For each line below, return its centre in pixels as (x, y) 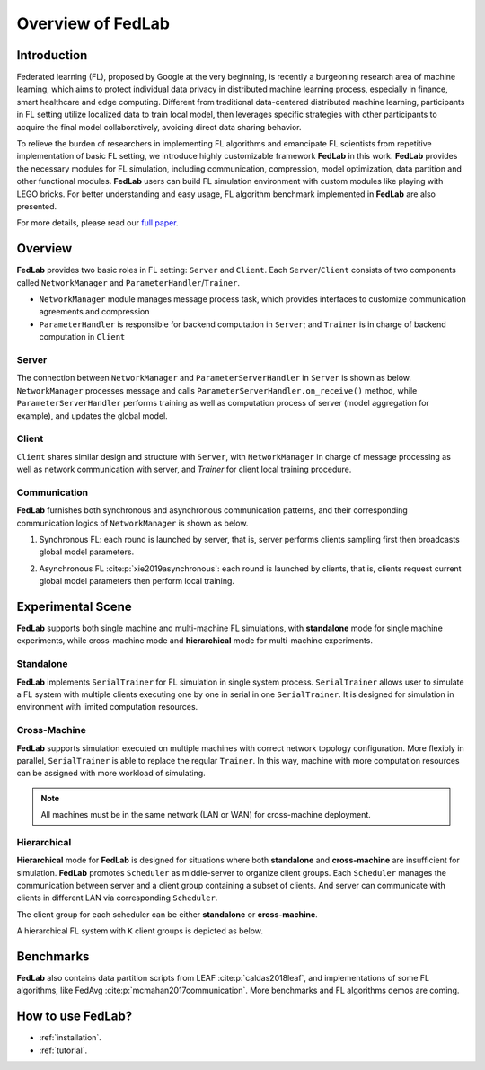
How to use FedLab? (75, 1017)
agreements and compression (94, 312)
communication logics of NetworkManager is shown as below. (132, 523)
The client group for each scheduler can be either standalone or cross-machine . (167, 914)
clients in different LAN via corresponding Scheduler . (117, 898)
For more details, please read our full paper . (97, 223)
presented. (37, 206)
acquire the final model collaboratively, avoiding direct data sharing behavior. (159, 127)
